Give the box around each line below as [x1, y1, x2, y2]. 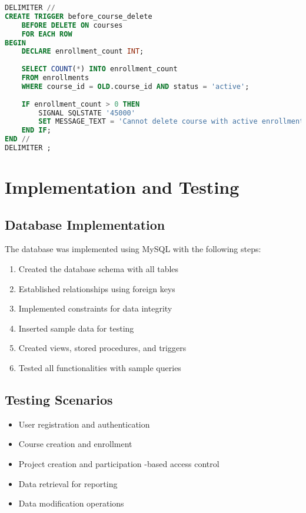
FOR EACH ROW [21, 29, 72, 38]
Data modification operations [18, 497, 124, 509]
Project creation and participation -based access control [18, 458, 219, 469]
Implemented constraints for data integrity [18, 302, 172, 315]
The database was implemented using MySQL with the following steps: [5, 243, 261, 255]
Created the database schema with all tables [18, 263, 179, 275]
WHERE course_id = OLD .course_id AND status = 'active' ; [21, 82, 250, 91]
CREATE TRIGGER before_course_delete [5, 12, 152, 21]
